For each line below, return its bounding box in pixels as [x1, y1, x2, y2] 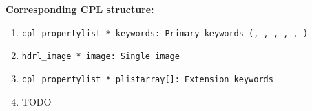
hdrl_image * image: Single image [21, 51, 180, 62]
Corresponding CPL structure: [6, 2, 154, 16]
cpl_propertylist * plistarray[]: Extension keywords [21, 74, 273, 84]
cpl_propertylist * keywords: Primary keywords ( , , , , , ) [21, 28, 309, 38]
